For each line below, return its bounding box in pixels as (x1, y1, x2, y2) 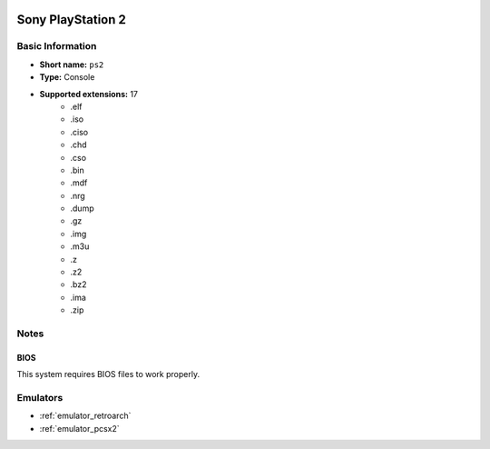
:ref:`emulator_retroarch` (39, 410, 132, 422)
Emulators (16, 391, 64, 404)
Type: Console (39, 72, 95, 83)
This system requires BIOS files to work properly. (16, 369, 200, 380)
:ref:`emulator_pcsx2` (39, 423, 120, 434)
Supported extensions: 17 (39, 88, 139, 99)
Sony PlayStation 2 (16, 12, 127, 27)
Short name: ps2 (39, 59, 104, 70)
